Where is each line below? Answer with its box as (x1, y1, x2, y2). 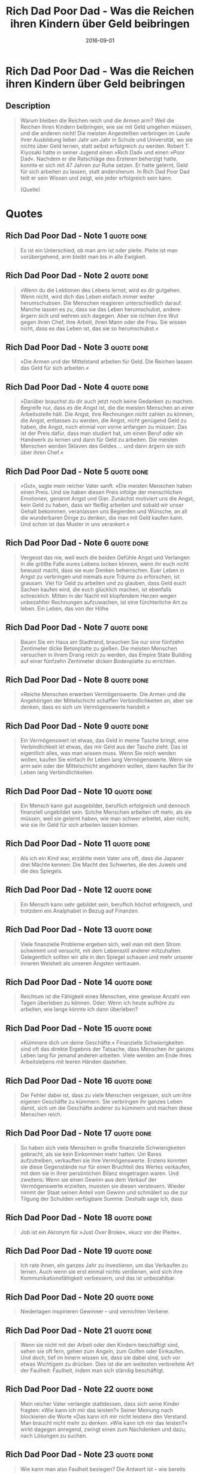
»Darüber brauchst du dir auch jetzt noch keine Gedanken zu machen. (20, 398, 194, 405)
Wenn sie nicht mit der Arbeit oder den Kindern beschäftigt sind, (20, 1341, 180, 1348)
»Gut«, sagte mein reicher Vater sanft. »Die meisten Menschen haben (20, 482, 192, 489)
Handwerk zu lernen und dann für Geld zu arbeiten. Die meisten (20, 436, 178, 443)
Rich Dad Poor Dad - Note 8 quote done (5, 675, 149, 685)
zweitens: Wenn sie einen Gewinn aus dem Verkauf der (20, 1176, 157, 1183)
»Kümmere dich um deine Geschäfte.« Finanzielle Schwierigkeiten (20, 1039, 184, 1046)
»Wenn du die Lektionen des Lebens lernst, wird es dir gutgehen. (20, 287, 181, 294)
